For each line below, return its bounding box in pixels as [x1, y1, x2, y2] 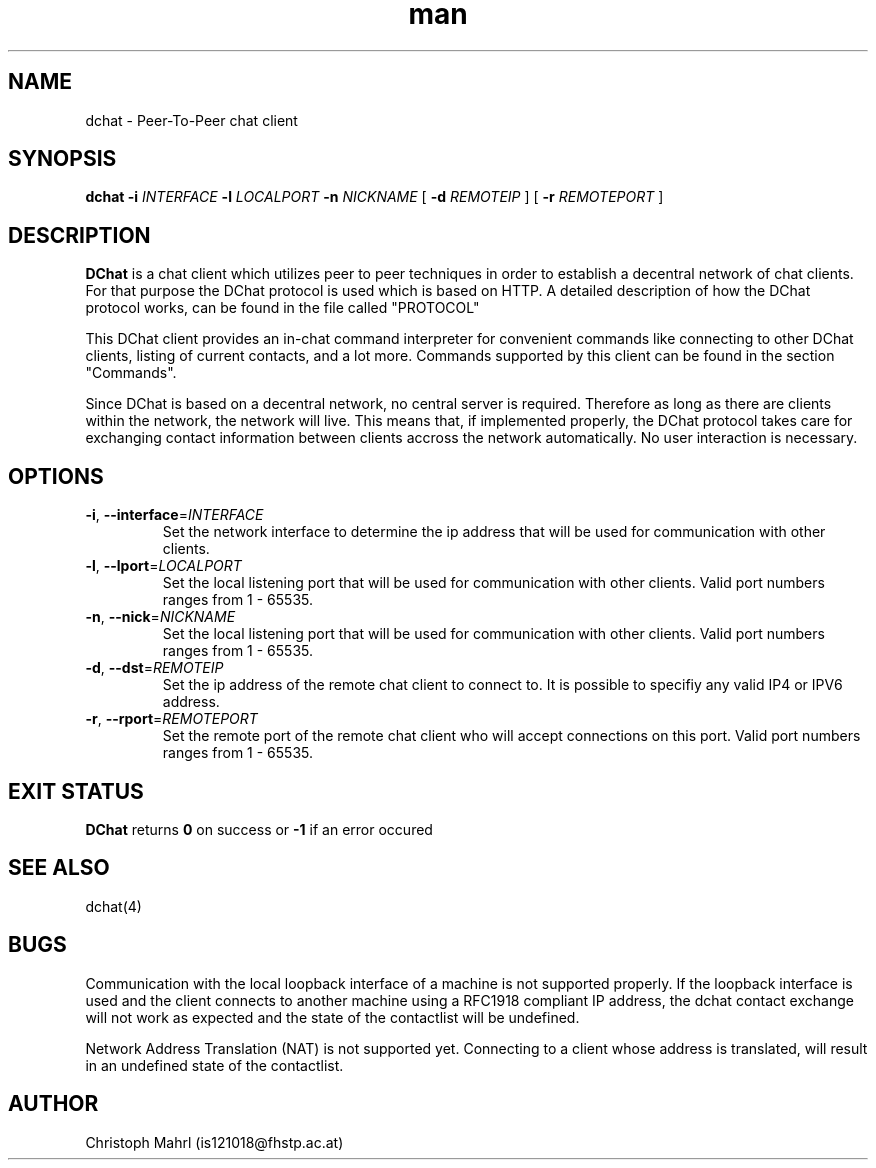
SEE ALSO [8, 855, 110, 881]
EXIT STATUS [8, 778, 144, 804]
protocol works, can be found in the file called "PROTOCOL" [85, 299, 480, 317]
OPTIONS [8, 463, 104, 489]
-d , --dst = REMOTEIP [85, 659, 224, 677]
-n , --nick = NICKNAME [85, 608, 236, 626]
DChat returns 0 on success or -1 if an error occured [85, 820, 433, 838]
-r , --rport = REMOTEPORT [85, 710, 258, 728]
